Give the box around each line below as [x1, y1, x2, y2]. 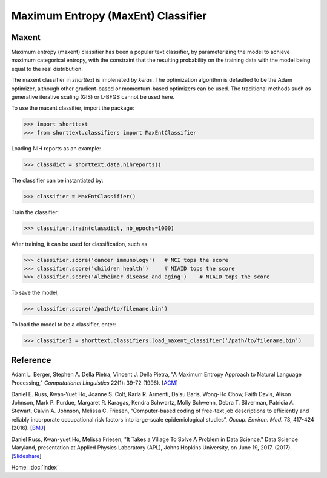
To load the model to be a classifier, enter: [11, 321, 116, 328]
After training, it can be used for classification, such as [11, 240, 148, 247]
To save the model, [11, 289, 59, 297]
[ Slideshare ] [11, 453, 42, 460]
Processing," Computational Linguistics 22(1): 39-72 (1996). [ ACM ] [11, 379, 178, 386]
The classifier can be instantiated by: [11, 177, 104, 184]
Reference [11, 355, 51, 365]
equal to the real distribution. [11, 65, 83, 72]
